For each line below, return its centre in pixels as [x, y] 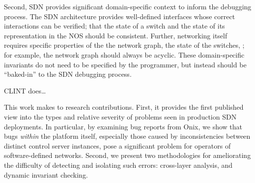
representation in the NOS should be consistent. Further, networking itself [116, 35]
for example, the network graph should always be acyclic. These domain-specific [124, 54]
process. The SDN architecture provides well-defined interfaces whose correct [120, 16]
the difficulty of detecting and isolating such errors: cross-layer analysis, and [118, 165]
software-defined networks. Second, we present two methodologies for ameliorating [127, 155]
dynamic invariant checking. [46, 174]
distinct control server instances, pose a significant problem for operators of [117, 145]
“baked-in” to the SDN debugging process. [68, 74]
